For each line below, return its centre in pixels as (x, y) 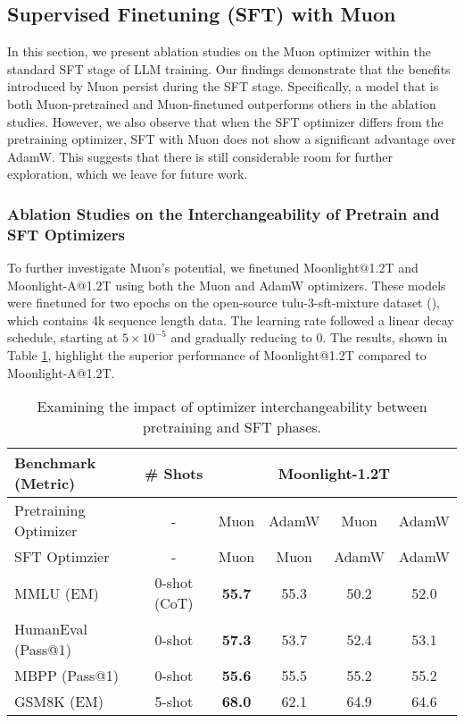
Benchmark (55, 463)
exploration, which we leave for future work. (128, 174)
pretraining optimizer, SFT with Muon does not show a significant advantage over (232, 139)
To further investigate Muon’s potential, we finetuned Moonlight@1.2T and (213, 268)
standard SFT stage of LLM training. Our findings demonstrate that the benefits (229, 68)
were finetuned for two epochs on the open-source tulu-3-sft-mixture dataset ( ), (224, 303)
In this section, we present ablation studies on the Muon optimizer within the (219, 51)
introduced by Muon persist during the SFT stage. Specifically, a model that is (223, 86)
